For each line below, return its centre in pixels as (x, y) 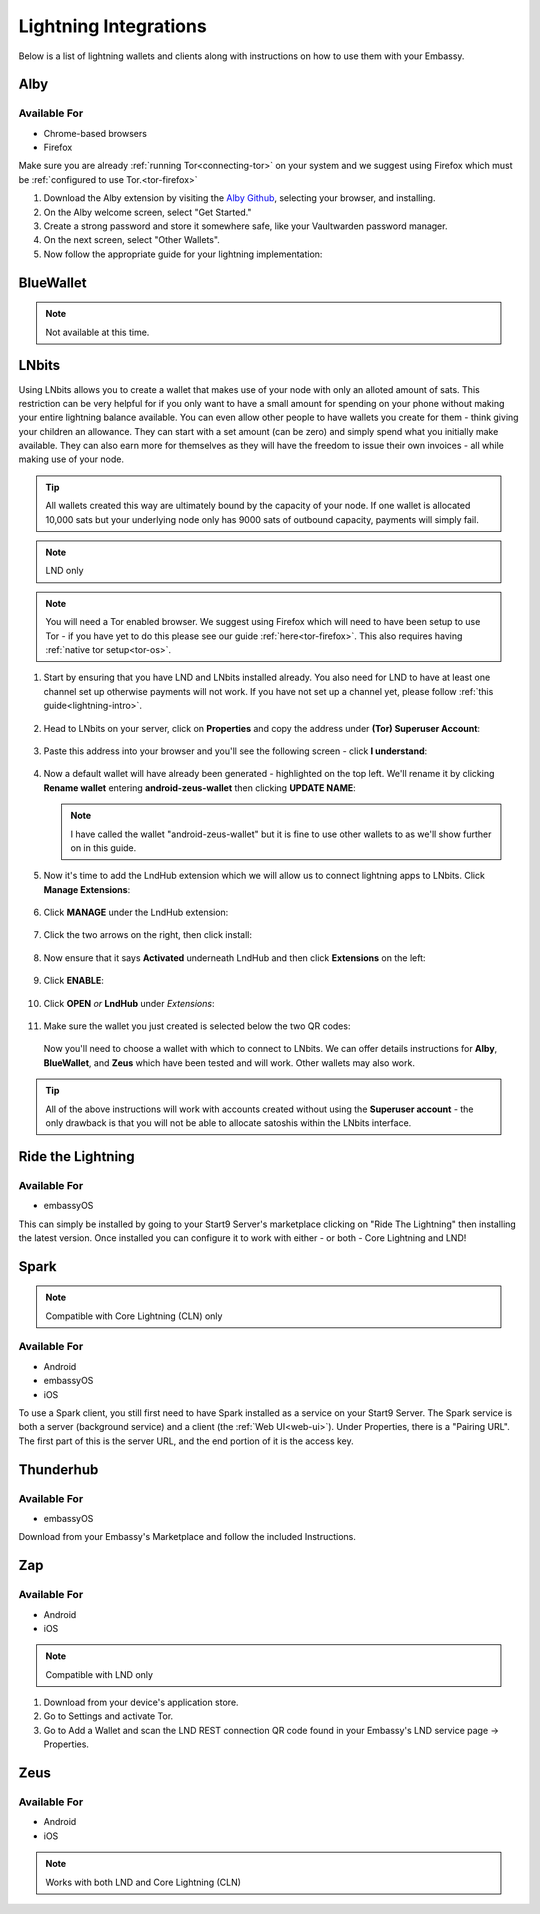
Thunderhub (58, 1469)
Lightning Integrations (112, 26)
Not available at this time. (97, 332)
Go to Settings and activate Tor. (108, 1716)
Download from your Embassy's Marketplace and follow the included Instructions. (187, 1537)
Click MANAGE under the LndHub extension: (136, 912)
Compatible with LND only (99, 1674)
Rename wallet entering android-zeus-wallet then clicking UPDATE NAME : (200, 787)
